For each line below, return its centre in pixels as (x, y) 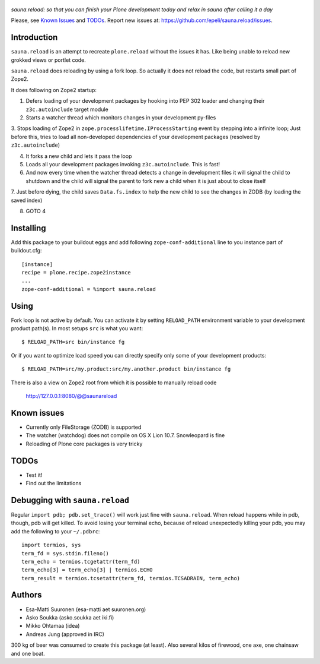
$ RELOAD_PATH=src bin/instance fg (73, 342)
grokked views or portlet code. (48, 60)
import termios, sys (51, 545)
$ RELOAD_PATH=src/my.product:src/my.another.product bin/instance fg (126, 369)
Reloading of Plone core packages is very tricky (84, 444)
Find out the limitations (54, 483)
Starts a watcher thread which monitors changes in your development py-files (121, 118)
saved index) (27, 200)
